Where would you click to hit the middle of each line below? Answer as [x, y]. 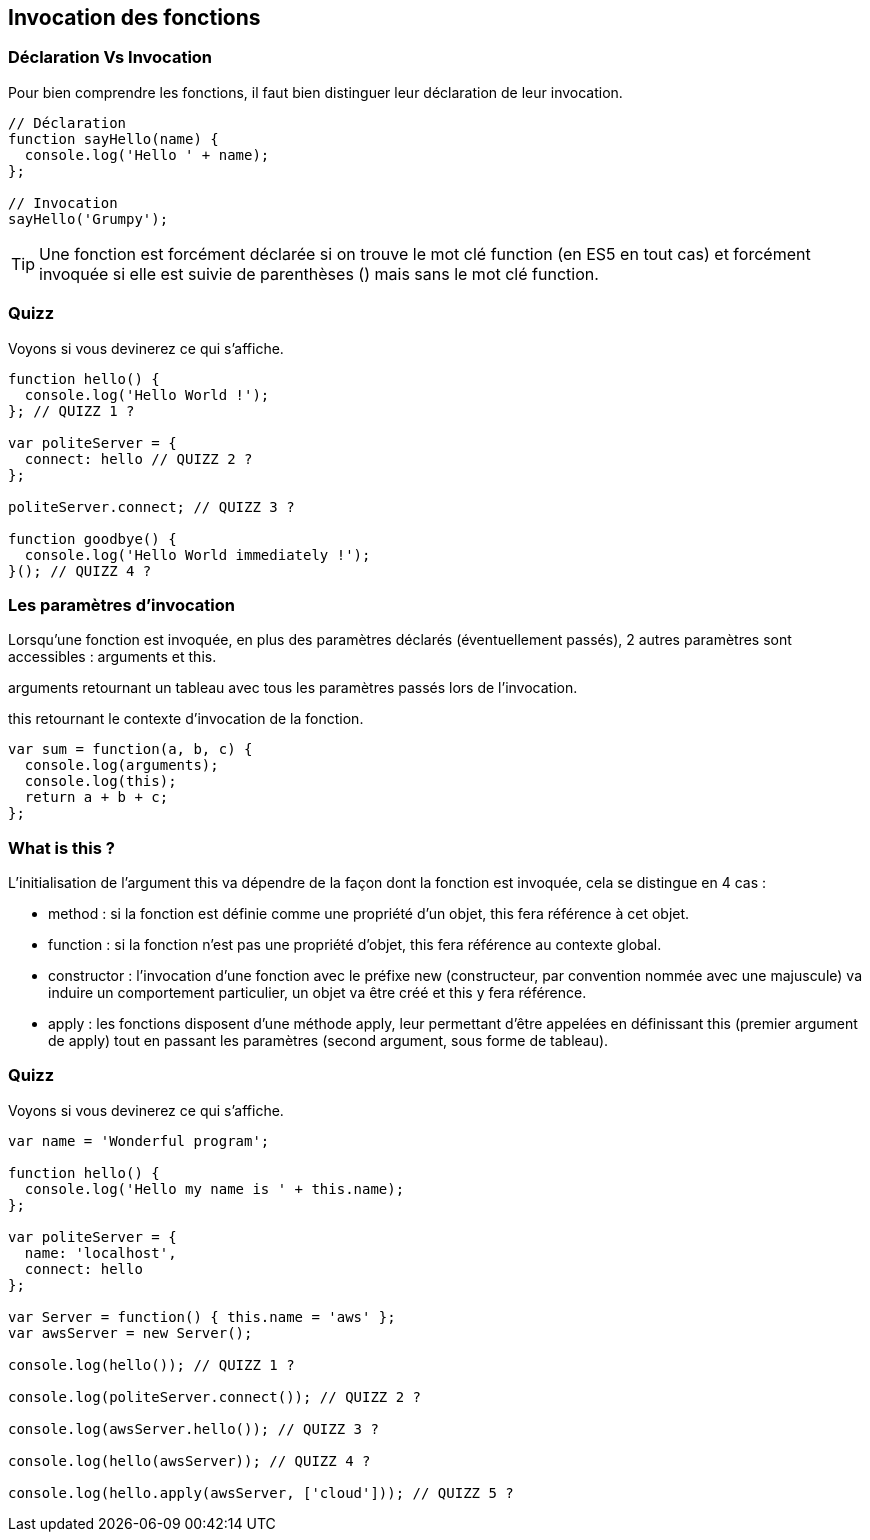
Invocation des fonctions [134, 17]
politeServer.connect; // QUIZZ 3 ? [151, 506]
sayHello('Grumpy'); [88, 218]
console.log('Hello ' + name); [147, 154]
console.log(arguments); [121, 765]
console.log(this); [100, 781]
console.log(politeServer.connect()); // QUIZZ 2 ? [215, 1396]
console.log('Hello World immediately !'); [197, 554]
